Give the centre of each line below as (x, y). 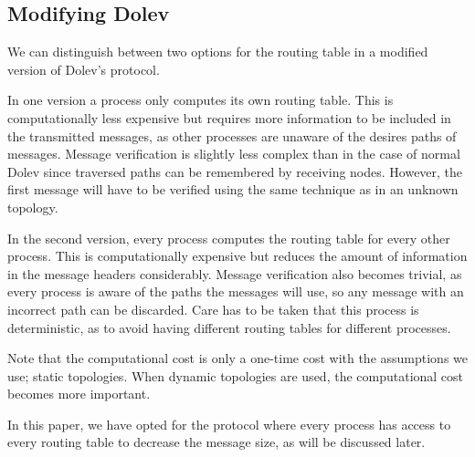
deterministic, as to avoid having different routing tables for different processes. (229, 327)
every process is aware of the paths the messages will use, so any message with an (236, 291)
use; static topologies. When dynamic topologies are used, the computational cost (236, 375)
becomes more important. (79, 394)
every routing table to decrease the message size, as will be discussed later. (216, 442)
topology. (33, 207)
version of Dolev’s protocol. (84, 69)
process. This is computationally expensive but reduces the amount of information (237, 256)
